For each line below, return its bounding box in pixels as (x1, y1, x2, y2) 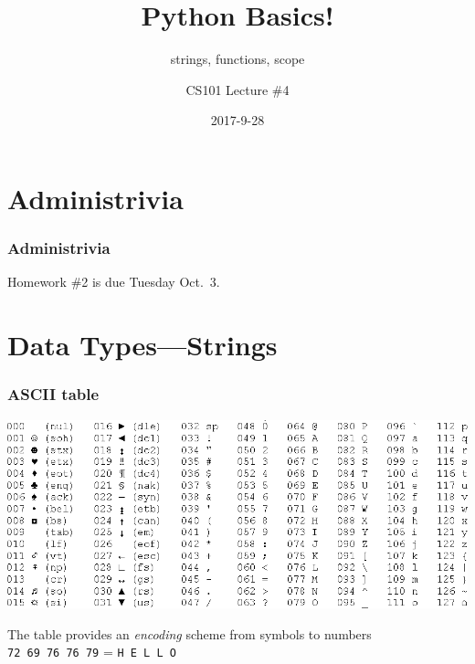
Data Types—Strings (7, 326, 278, 364)
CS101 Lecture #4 (185, 79, 290, 99)
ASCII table (7, 383, 100, 406)
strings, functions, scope (170, 49, 305, 69)
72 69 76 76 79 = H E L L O (7, 642, 176, 661)
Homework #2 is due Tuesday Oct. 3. (7, 272, 220, 291)
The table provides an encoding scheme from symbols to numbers (7, 624, 372, 643)
